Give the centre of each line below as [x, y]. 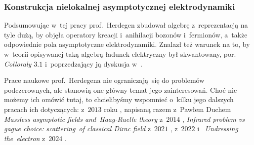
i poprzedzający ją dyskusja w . [93, 63]
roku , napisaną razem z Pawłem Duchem [168, 109]
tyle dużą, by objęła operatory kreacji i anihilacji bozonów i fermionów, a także [126, 34]
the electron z [25, 138]
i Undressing [218, 128]
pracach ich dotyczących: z [44, 109]
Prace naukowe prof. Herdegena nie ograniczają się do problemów [104, 80]
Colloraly [18, 63]
